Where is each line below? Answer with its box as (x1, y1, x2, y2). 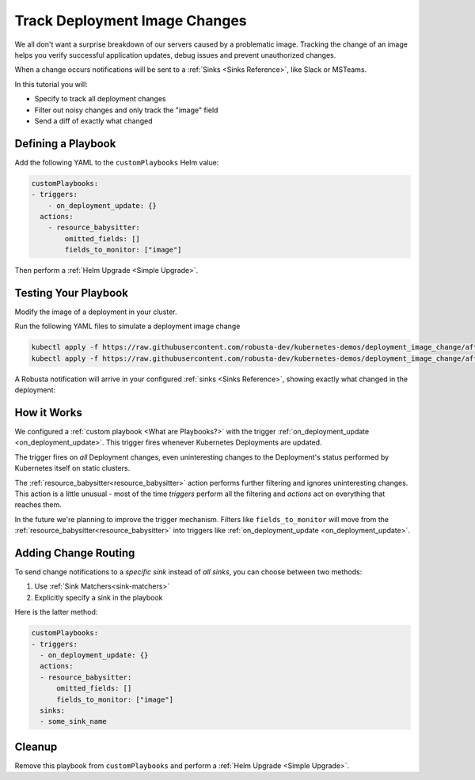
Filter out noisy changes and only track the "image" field (34, 105, 218, 115)
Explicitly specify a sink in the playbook (34, 593, 163, 602)
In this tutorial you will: (14, 79, 89, 89)
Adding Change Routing (14, 547, 135, 559)
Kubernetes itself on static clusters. (14, 464, 131, 473)
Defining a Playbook (14, 137, 116, 150)
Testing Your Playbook (14, 286, 128, 300)
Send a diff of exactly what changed (34, 115, 153, 126)
